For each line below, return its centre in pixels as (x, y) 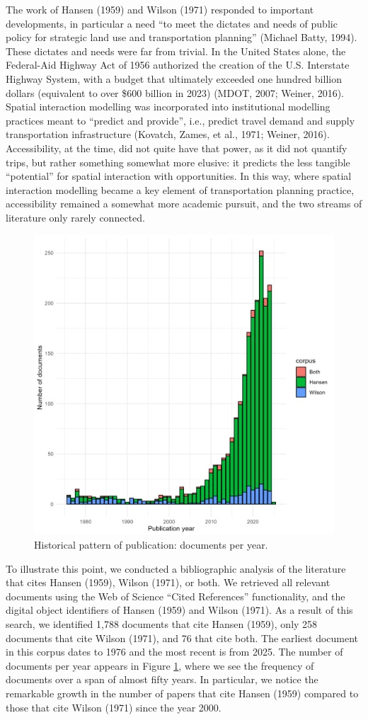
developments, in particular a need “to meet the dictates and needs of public (172, 23)
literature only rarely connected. (75, 217)
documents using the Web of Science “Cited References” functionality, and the (176, 596)
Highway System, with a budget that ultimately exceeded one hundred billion (174, 78)
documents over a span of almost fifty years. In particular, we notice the (162, 679)
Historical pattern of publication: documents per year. (151, 545)
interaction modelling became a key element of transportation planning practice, (180, 189)
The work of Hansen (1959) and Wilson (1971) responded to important (160, 9)
